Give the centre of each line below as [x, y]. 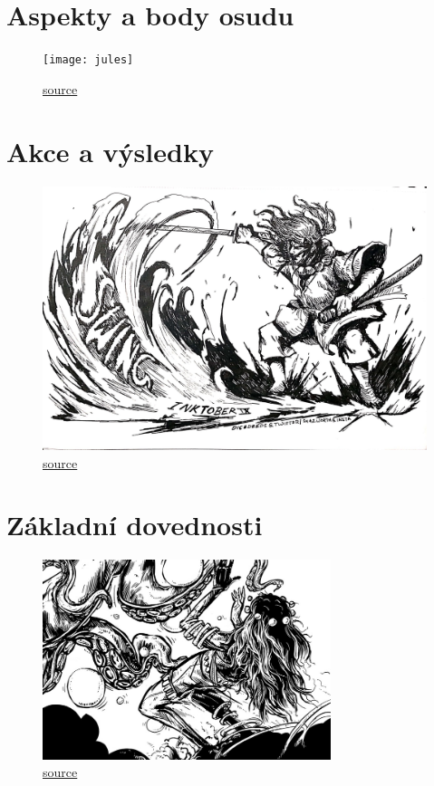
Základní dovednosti [135, 525]
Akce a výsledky [110, 151]
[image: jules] [88, 60]
